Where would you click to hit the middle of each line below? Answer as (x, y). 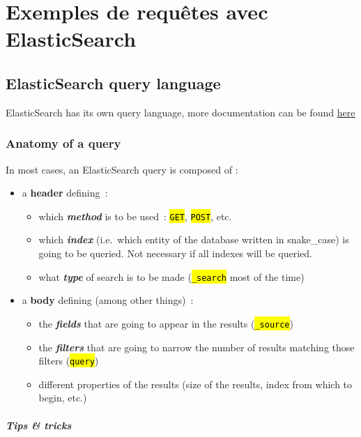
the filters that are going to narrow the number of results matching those (197, 347)
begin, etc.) (63, 398)
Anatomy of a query (63, 143)
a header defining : (65, 193)
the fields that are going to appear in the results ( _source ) (166, 323)
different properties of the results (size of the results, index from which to (195, 384)
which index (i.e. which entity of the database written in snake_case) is (194, 239)
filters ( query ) (69, 361)
